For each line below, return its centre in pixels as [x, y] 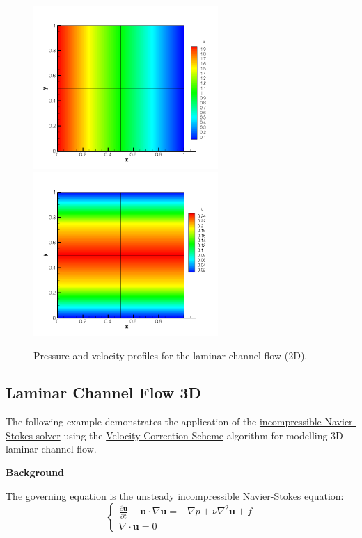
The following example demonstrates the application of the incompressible [164, 422]
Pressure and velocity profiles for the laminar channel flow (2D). [171, 355]
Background [35, 472]
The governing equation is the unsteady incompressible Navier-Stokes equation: [175, 495]
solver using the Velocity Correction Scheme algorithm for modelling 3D [189, 435]
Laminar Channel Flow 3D [103, 392]
